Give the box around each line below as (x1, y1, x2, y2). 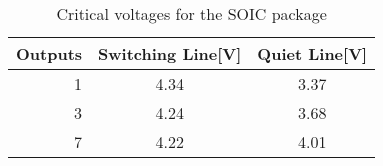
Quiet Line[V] (257, 42, 368, 65)
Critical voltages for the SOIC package (56, 2, 327, 25)
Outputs (16, 42, 83, 65)
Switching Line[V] (98, 42, 242, 65)
